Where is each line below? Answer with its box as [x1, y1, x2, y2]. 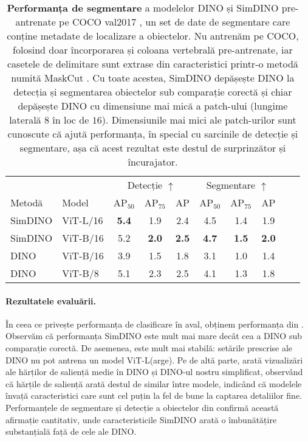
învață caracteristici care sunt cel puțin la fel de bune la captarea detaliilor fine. [5, 389, 303, 402]
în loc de [52, 113, 89, 127]
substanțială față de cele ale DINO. [5, 425, 137, 438]
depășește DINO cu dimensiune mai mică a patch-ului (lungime [18, 99, 288, 113]
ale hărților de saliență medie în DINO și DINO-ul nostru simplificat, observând [5, 365, 303, 378]
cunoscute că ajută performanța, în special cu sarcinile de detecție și [7, 127, 298, 141]
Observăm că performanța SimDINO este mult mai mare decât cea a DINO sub [5, 329, 302, 342]
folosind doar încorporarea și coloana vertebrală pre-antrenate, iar [13, 43, 293, 57]
